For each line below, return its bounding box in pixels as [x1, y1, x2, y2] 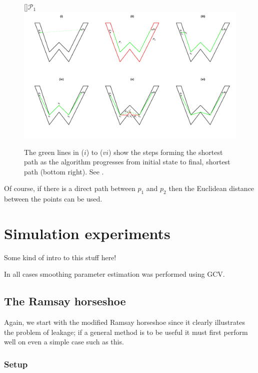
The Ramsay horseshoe [4, 293, 126, 309]
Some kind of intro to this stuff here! [4, 252, 116, 262]
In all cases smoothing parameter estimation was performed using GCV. [4, 269, 225, 279]
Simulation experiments [4, 223, 170, 243]
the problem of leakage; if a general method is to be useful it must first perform [4, 326, 248, 337]
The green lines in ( [24, 146, 84, 157]
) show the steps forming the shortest [108, 146, 223, 157]
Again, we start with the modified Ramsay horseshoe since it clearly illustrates [4, 317, 245, 327]
